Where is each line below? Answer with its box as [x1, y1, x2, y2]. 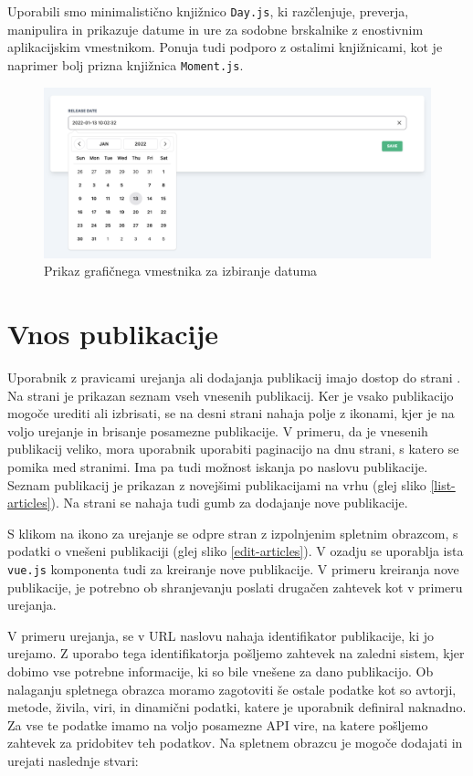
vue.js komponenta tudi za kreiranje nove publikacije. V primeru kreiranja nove [7, 559, 459, 578]
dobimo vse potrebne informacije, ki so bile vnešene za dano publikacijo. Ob [7, 661, 434, 680]
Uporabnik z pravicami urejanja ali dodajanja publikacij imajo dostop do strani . [7, 367, 461, 386]
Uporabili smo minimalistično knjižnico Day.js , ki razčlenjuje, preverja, [7, 2, 409, 20]
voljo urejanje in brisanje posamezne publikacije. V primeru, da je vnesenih [7, 421, 428, 440]
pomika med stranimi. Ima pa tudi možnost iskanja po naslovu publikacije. [7, 456, 428, 476]
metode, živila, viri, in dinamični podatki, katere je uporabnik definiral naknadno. [7, 697, 467, 717]
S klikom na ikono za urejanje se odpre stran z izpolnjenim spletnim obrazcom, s [7, 523, 458, 542]
